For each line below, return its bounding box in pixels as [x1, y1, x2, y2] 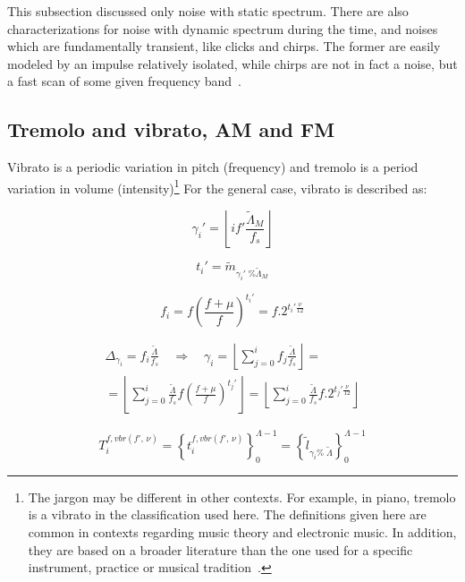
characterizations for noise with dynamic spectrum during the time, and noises [7, 19, 438, 38]
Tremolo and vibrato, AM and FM [7, 116, 335, 143]
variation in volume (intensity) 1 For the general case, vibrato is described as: [7, 175, 427, 197]
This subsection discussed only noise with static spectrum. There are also [7, 2, 409, 20]
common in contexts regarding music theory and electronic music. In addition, [28, 522, 457, 541]
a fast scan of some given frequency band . [7, 72, 241, 90]
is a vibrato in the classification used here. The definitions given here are [28, 505, 427, 524]
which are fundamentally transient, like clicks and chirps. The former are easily [7, 37, 441, 56]
